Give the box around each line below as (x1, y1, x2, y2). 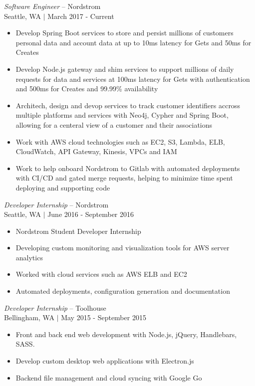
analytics (15, 252, 43, 262)
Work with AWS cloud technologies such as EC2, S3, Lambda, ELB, (15, 136, 225, 147)
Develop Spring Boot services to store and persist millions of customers (15, 27, 234, 38)
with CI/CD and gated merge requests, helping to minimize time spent (15, 173, 233, 183)
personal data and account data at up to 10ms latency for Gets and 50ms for (15, 37, 252, 47)
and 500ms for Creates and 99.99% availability (15, 83, 158, 94)
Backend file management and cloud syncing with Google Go (15, 372, 202, 383)
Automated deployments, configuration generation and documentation (15, 286, 230, 296)
